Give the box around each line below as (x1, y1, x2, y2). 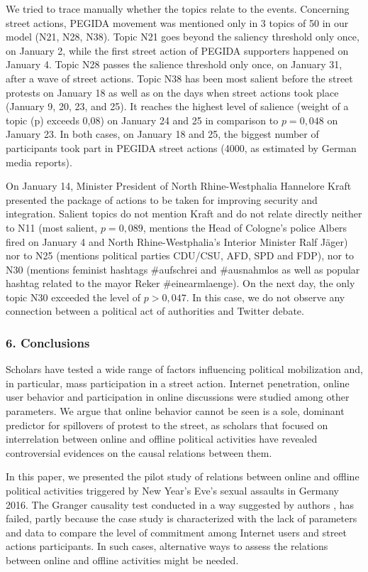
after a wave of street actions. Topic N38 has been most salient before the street (6, 70, 353, 85)
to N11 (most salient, (6, 220, 98, 234)
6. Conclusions (6, 333, 90, 351)
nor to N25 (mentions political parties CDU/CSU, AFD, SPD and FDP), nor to (6, 248, 355, 263)
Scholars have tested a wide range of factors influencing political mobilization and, (6, 362, 363, 377)
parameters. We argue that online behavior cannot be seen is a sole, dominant (6, 404, 345, 419)
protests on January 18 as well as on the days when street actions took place (6, 85, 339, 99)
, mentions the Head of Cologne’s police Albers (143, 220, 347, 234)
